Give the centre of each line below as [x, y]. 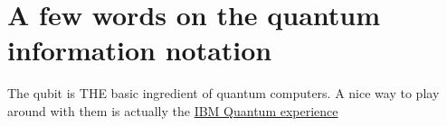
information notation [140, 50]
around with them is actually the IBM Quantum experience [173, 110]
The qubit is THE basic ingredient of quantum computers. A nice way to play [223, 93]
